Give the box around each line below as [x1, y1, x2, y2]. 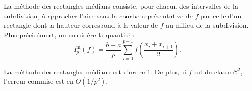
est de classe [194, 66, 231, 76]
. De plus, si [150, 66, 186, 76]
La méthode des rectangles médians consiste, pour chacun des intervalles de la [4, 1, 238, 11]
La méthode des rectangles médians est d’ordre [4, 66, 145, 76]
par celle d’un [201, 10, 242, 20]
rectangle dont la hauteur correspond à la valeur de [4, 20, 158, 30]
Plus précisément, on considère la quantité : [4, 29, 135, 39]
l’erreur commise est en [4, 76, 74, 86]
